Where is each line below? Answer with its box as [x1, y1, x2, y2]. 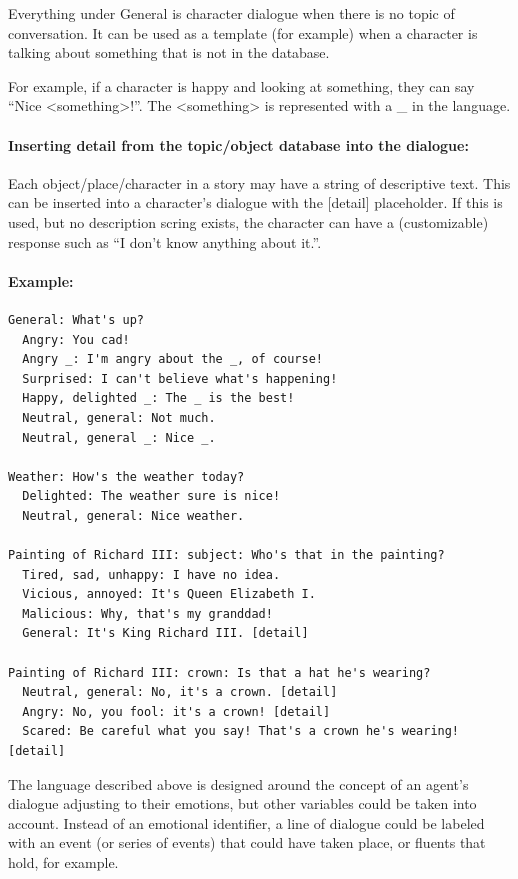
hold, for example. [8, 851, 119, 872]
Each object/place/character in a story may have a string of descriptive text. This [8, 172, 511, 193]
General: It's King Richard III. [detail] [22, 626, 309, 641]
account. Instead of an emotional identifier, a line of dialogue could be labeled [8, 812, 485, 833]
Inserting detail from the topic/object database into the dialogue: [8, 134, 469, 155]
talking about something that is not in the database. [8, 42, 330, 63]
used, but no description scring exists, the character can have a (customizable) [8, 211, 489, 232]
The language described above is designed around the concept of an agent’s [8, 773, 469, 794]
